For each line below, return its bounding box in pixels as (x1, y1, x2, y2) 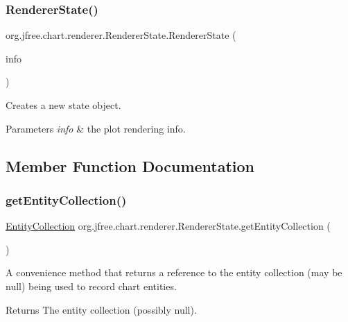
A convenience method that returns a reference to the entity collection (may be (6, 265, 342, 280)
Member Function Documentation (6, 155, 255, 176)
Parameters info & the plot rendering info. (6, 121, 186, 135)
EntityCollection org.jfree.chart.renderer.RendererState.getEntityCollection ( (6, 219, 331, 233)
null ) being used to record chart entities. (6, 278, 177, 293)
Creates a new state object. (6, 98, 121, 112)
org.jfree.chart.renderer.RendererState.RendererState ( (6, 28, 236, 42)
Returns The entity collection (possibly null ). (6, 302, 197, 316)
